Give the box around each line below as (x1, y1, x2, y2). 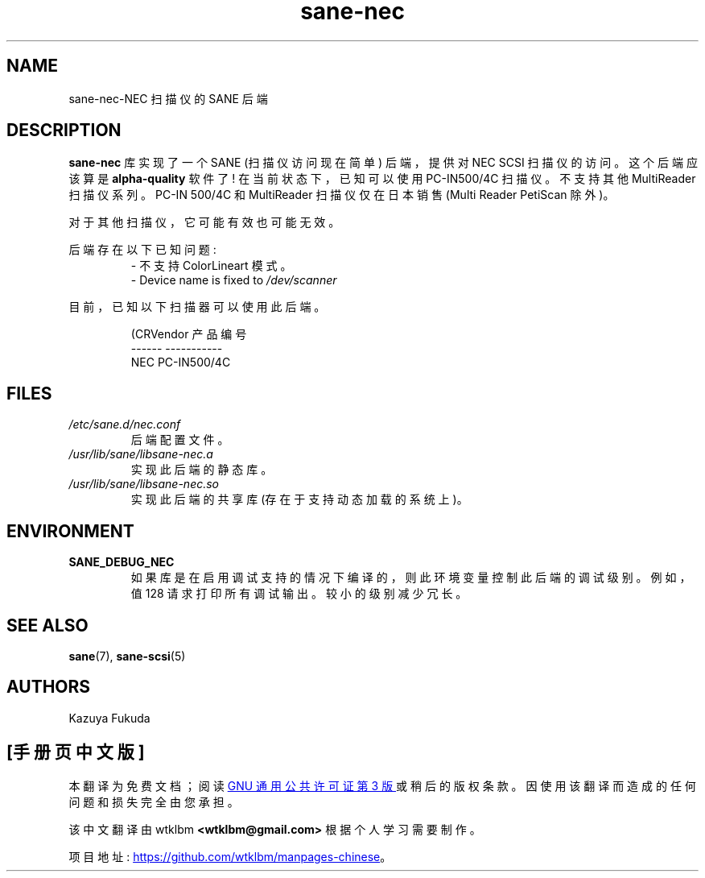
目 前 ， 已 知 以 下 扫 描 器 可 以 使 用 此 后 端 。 (68, 300, 326, 314)
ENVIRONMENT (6, 520, 134, 541)
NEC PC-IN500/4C (130, 355, 231, 370)
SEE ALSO (6, 615, 89, 636)
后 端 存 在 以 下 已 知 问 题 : (68, 242, 216, 257)
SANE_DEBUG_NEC (68, 555, 175, 569)
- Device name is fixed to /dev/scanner (130, 273, 337, 288)
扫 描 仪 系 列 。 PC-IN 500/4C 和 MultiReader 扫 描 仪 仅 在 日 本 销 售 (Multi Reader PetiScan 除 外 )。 (68, 188, 615, 202)
